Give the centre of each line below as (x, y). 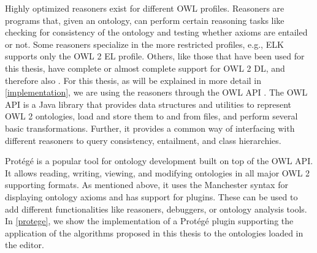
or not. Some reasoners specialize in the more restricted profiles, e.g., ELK (144, 44)
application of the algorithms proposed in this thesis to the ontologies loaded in (154, 232)
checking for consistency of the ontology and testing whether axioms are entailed (156, 32)
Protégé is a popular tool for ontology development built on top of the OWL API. (159, 161)
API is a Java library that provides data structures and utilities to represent (148, 104)
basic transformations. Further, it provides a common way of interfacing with (150, 128)
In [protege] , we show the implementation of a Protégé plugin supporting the (149, 221)
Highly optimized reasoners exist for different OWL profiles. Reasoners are (145, 8)
